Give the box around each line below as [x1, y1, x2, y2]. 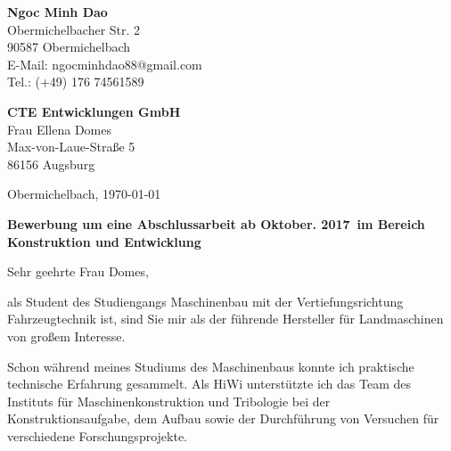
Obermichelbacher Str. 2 [7, 20, 141, 38]
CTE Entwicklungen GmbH [7, 102, 181, 120]
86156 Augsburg [7, 154, 95, 173]
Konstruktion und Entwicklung [7, 232, 201, 250]
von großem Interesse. [7, 326, 126, 345]
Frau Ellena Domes [7, 119, 111, 138]
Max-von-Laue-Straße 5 [7, 137, 135, 156]
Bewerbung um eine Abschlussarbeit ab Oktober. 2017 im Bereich [7, 214, 425, 233]
